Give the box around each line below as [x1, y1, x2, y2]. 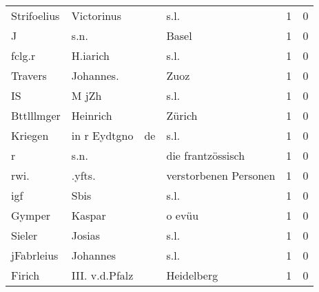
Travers [11, 67, 47, 83]
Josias [71, 227, 101, 243]
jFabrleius [11, 247, 59, 263]
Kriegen [11, 127, 49, 143]
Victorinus [71, 8, 121, 23]
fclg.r [11, 48, 36, 63]
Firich [11, 267, 40, 283]
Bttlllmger [11, 107, 61, 123]
